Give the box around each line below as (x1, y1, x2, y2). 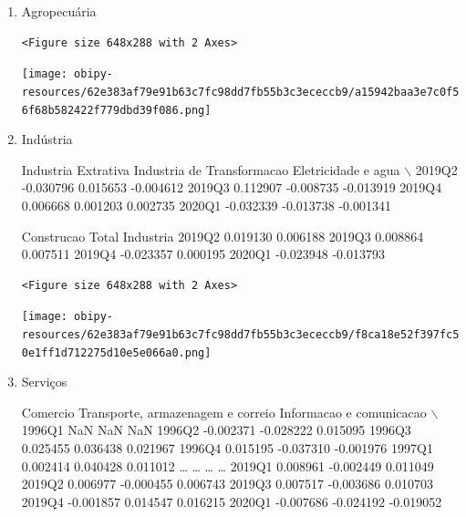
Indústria (21, 129, 73, 149)
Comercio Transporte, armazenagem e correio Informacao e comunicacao (21, 402, 427, 421)
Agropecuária (21, 2, 97, 20)
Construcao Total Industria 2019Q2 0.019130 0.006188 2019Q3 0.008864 (21, 226, 424, 245)
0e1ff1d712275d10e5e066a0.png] (21, 346, 212, 359)
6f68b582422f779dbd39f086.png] (21, 103, 212, 117)
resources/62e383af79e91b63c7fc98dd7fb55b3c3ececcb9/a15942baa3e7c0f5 (21, 85, 460, 98)
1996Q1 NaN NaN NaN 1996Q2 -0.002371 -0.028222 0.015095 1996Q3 (21, 420, 411, 439)
